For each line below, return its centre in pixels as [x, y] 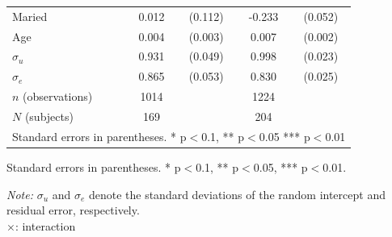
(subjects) [49, 116]
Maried [30, 16]
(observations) [58, 96]
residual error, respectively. [73, 210]
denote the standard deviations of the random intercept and [237, 194]
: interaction [45, 225]
